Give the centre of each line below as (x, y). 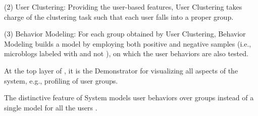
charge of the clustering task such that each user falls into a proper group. (119, 16)
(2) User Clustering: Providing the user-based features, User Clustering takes (123, 7)
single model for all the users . (51, 107)
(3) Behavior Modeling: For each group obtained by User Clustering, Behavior (125, 34)
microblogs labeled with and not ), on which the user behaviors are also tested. (126, 53)
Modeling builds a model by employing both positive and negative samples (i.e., (128, 43)
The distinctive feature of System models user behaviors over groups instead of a (129, 98)
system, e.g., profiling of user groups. (61, 80)
